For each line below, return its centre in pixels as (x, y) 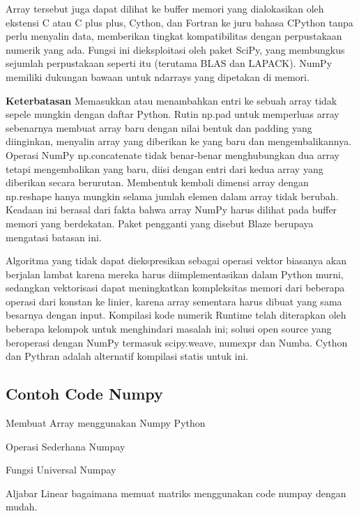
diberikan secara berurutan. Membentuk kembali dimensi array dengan (157, 182)
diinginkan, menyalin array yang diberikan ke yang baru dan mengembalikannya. (179, 141)
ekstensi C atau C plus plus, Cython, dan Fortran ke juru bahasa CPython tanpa (179, 22)
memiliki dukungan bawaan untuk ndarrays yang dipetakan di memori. (158, 76)
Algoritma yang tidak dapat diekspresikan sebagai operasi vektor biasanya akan (176, 260)
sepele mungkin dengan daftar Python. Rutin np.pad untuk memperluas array (173, 114)
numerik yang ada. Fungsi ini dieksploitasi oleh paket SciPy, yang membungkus (175, 49)
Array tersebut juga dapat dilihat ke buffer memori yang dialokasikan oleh (165, 8)
